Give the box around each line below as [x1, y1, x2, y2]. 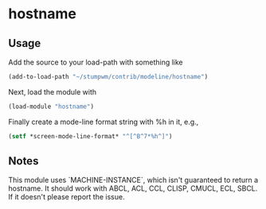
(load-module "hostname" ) [8, 103, 94, 110]
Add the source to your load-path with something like [8, 57, 183, 67]
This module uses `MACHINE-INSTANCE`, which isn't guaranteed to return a [8, 176, 259, 185]
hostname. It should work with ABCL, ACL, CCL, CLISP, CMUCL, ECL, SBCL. [8, 184, 258, 193]
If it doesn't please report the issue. [8, 192, 125, 202]
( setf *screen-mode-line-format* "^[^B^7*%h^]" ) [8, 132, 173, 140]
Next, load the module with [8, 87, 97, 96]
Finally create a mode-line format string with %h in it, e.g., [8, 117, 199, 126]
